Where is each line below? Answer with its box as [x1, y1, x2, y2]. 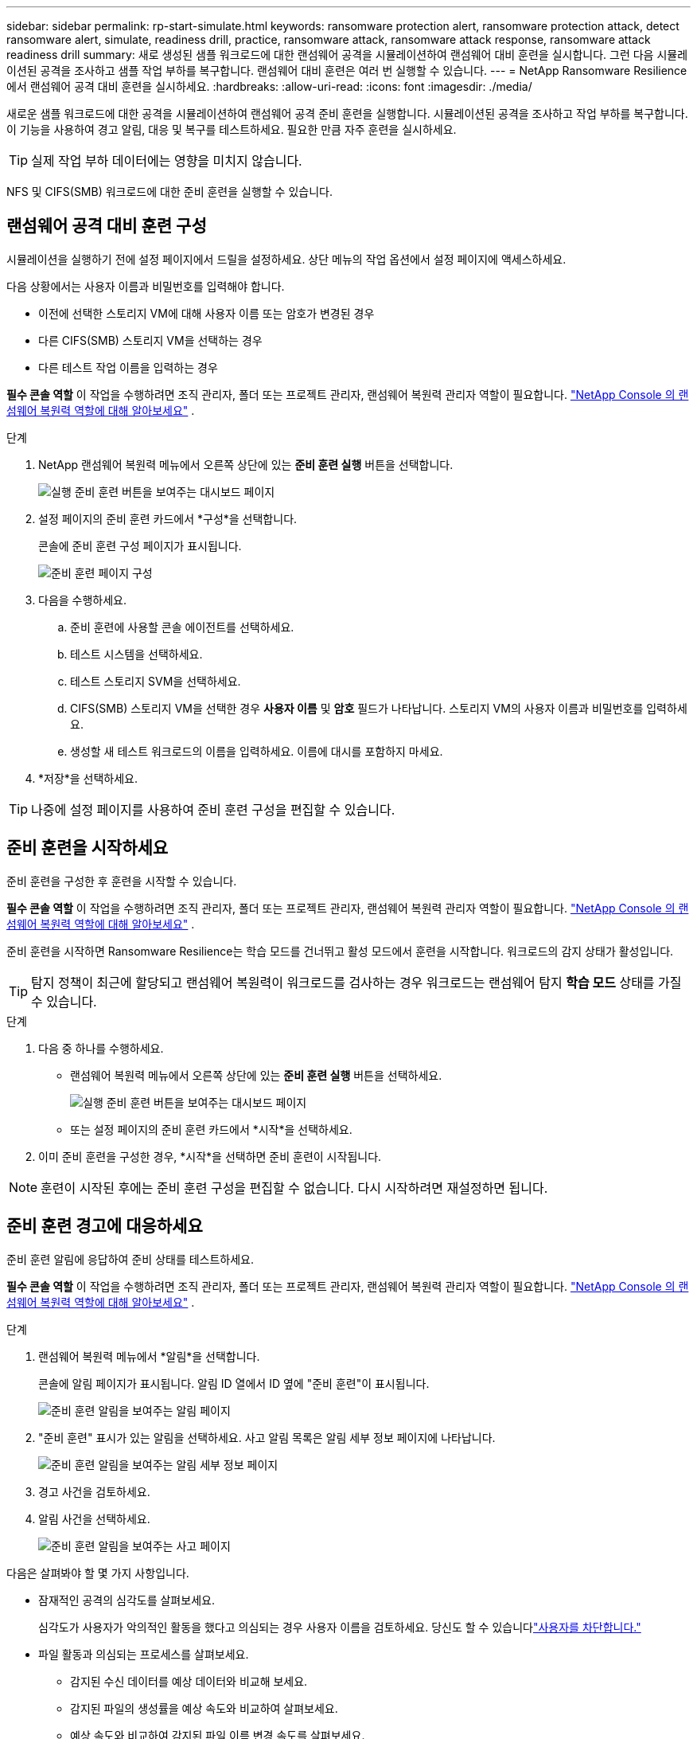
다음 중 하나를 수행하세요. [38, 1041, 164, 1055]
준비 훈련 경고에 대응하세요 [6, 1216, 203, 1237]
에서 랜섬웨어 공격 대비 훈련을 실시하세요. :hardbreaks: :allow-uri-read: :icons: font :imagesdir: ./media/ [6, 80, 532, 93]
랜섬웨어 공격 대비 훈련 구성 [6, 216, 207, 236]
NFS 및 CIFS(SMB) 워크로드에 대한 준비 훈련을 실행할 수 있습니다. [6, 185, 333, 198]
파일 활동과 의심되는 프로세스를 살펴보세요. [38, 1647, 249, 1661]
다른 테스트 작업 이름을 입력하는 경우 [38, 360, 218, 374]
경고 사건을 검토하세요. [38, 1484, 150, 1499]
